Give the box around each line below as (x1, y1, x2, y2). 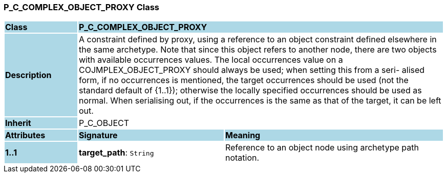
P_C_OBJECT (78, 118, 130, 129)
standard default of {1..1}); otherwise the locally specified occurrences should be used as (78, 85, 422, 96)
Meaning (225, 130, 261, 141)
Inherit (5, 118, 31, 129)
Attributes (5, 130, 46, 141)
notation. (225, 153, 260, 163)
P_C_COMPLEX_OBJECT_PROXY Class (4, 2, 160, 12)
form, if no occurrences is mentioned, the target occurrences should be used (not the (78, 75, 409, 86)
